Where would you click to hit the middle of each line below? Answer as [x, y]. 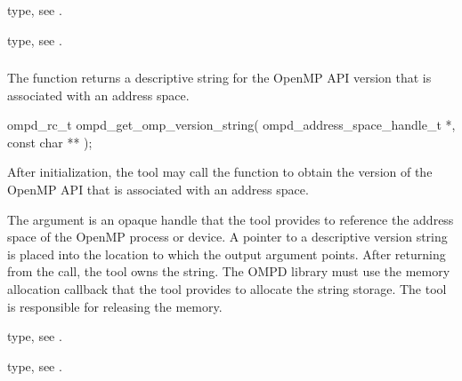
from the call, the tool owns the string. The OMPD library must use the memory [229, 271]
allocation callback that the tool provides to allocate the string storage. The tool [227, 289]
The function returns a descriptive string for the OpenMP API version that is [219, 78]
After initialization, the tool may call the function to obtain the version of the [220, 172]
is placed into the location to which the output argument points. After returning [227, 254]
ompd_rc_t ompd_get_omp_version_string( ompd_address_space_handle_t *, [231, 125]
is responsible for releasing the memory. [115, 306]
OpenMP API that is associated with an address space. [158, 190]
